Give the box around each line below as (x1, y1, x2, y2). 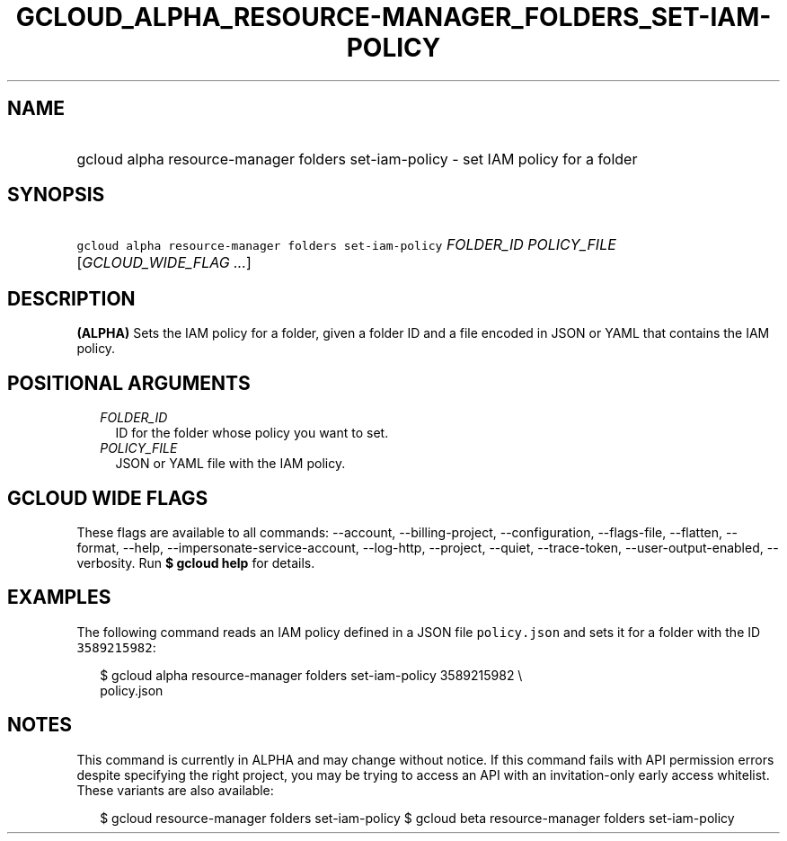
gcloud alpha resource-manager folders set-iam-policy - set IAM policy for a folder (76, 149, 638, 168)
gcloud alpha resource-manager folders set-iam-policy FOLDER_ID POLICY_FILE (76, 235, 616, 254)
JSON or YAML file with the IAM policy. (115, 456, 346, 472)
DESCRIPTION (7, 287, 136, 310)
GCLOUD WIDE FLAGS (7, 486, 208, 509)
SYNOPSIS (7, 183, 105, 207)
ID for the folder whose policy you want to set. (115, 425, 389, 441)
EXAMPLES (7, 586, 111, 609)
